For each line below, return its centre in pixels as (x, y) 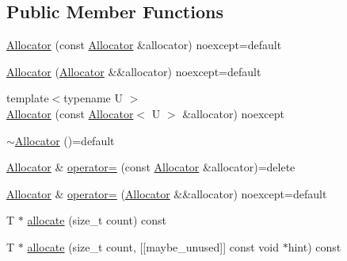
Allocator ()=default (65, 140)
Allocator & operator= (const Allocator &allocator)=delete (151, 167)
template (28, 98)
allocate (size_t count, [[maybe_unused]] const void (153, 246)
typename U (93, 98)
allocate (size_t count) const (97, 220)
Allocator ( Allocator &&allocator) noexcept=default (134, 71)
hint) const (315, 246)
